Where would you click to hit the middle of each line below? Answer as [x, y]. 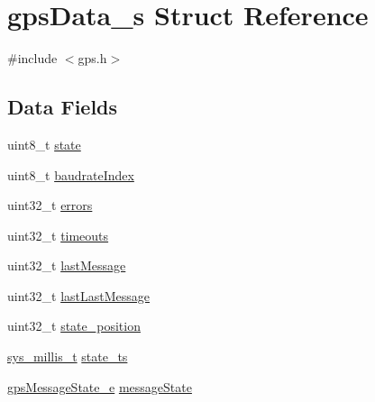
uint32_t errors [50, 205]
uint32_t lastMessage [67, 265]
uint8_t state [44, 144]
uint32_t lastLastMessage [78, 295]
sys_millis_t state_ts [68, 356]
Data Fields [63, 107]
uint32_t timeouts [58, 235]
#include [32, 58]
